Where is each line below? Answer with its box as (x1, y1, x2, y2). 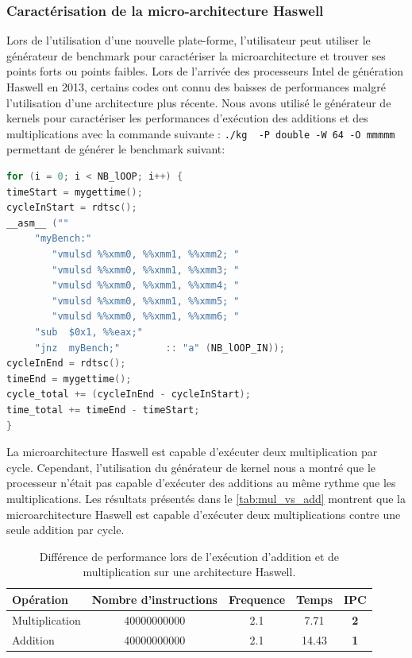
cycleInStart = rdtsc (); (6, 202, 137, 214)
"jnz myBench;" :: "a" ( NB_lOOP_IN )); (34, 342, 285, 354)
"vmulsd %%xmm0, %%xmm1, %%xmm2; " (52, 249, 240, 260)
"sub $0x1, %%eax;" (34, 326, 143, 338)
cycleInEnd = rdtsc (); (6, 358, 126, 370)
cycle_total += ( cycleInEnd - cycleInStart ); (6, 389, 251, 401)
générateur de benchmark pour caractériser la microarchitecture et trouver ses (6, 47, 386, 64)
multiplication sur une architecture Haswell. (83, 563, 296, 580)
